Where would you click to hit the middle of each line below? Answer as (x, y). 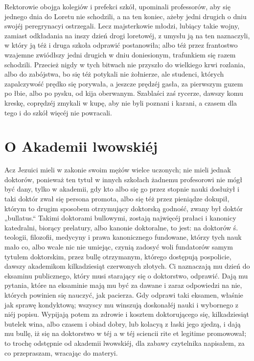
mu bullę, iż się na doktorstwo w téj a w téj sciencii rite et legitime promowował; (126, 333)
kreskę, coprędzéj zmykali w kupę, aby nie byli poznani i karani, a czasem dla (121, 102)
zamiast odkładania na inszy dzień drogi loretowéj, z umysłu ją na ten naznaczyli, (127, 35)
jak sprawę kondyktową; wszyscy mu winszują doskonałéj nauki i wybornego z (122, 304)
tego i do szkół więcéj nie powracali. (58, 112)
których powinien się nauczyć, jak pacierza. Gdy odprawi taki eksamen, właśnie (124, 294)
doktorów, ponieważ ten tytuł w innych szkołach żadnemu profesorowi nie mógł (124, 179)
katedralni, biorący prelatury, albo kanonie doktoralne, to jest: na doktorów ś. (121, 227)
